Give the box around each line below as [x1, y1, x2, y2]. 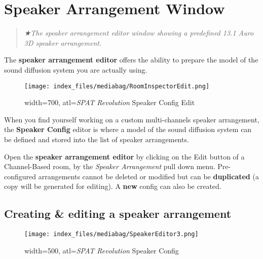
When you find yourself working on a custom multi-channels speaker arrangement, [4, 114, 259, 124]
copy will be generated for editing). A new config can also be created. [4, 181, 221, 191]
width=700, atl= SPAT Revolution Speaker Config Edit [24, 97, 195, 108]
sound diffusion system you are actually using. [4, 64, 147, 75]
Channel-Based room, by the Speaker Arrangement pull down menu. [4, 161, 215, 172]
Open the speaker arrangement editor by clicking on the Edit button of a [4, 151, 245, 161]
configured [4, 171, 36, 181]
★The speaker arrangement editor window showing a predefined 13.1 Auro [24, 27, 254, 38]
